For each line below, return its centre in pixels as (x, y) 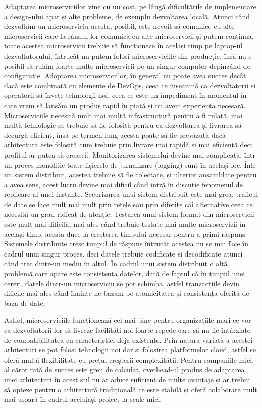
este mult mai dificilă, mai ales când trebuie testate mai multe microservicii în (125, 224)
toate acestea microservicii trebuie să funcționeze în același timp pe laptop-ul (123, 46)
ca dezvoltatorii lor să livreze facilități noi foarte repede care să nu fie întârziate (127, 330)
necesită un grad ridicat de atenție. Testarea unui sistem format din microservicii (129, 214)
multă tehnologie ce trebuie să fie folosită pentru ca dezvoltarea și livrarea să (123, 125)
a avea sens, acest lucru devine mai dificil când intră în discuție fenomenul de (123, 184)
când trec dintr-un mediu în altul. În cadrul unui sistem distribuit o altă (116, 263)
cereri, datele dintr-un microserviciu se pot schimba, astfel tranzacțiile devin (122, 283)
